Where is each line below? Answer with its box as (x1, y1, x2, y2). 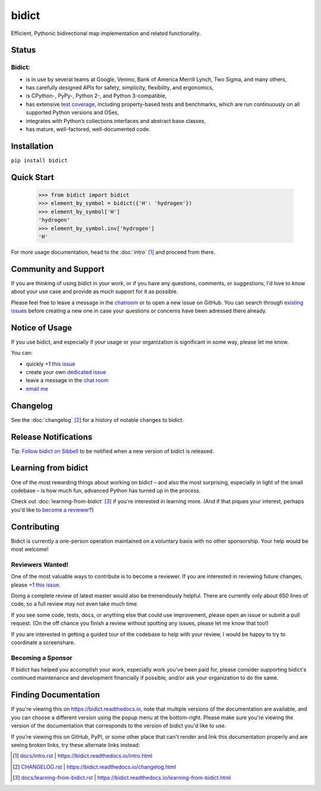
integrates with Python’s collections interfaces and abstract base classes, (26, 117, 206, 124)
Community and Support (11, 264, 105, 274)
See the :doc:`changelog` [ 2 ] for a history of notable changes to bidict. (11, 416, 184, 423)
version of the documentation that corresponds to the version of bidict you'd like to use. (11, 722, 226, 729)
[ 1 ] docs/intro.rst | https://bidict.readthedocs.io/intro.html (12, 752, 153, 760)
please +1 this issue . (11, 581, 61, 588)
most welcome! (11, 546, 49, 553)
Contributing (11, 522, 59, 532)
